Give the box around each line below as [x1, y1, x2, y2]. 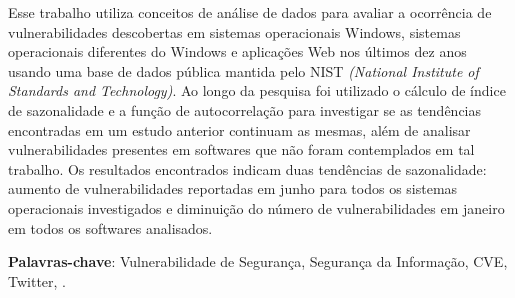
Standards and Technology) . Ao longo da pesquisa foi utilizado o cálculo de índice [8, 80, 506, 101]
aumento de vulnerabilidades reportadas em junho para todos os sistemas [8, 178, 458, 199]
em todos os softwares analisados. [8, 217, 213, 238]
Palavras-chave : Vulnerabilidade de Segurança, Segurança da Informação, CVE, [8, 251, 508, 272]
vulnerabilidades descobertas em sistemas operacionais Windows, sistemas [8, 21, 461, 42]
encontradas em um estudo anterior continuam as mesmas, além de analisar [8, 119, 471, 140]
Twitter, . [8, 270, 66, 291]
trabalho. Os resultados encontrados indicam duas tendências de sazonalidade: [8, 158, 487, 179]
